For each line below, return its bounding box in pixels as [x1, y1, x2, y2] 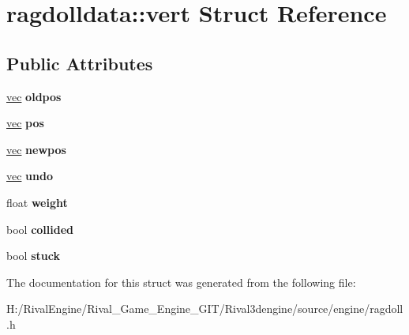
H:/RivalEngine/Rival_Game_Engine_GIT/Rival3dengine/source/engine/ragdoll [6, 300, 403, 317]
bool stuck [6, 247, 60, 264]
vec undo [6, 167, 53, 184]
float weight [6, 194, 68, 210]
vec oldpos [6, 88, 62, 104]
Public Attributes [6, 51, 153, 75]
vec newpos [6, 141, 66, 157]
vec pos [6, 115, 44, 131]
